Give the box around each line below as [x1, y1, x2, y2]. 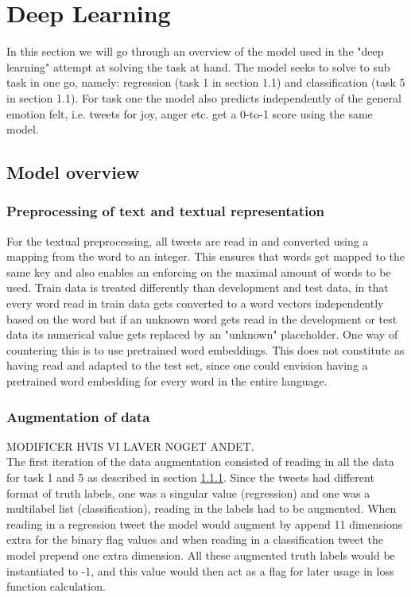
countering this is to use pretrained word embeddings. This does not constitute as [6, 341, 405, 358]
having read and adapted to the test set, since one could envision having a [6, 357, 368, 374]
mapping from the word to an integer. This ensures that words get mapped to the [6, 248, 405, 265]
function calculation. [6, 578, 106, 595]
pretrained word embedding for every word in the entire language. [6, 373, 328, 390]
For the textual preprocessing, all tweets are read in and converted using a [6, 232, 369, 249]
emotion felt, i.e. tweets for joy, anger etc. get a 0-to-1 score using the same [6, 105, 373, 122]
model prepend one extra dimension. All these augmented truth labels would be [6, 547, 395, 563]
